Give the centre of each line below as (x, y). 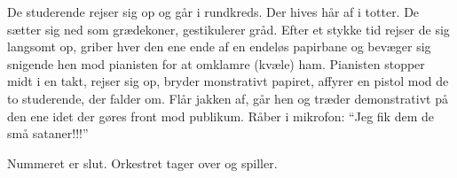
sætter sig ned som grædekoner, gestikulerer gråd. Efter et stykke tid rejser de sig (228, 29)
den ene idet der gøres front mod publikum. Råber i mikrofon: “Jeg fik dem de (221, 116)
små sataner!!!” (48, 133)
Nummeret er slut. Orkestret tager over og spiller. (142, 163)
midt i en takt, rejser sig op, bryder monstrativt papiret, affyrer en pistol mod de (228, 81)
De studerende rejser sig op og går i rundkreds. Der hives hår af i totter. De (213, 12)
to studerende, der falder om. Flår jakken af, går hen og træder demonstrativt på (228, 98)
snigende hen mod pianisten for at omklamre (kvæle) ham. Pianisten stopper (216, 63)
